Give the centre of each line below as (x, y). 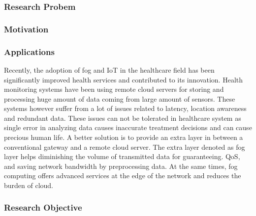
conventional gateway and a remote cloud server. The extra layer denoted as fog (125, 147)
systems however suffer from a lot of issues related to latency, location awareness (125, 108)
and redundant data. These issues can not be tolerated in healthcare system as (123, 118)
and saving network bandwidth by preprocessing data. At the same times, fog (121, 166)
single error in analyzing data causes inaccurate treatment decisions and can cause (128, 127)
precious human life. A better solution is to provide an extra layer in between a (124, 137)
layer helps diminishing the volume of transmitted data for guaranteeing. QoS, (122, 156)
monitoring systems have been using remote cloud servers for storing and (114, 89)
